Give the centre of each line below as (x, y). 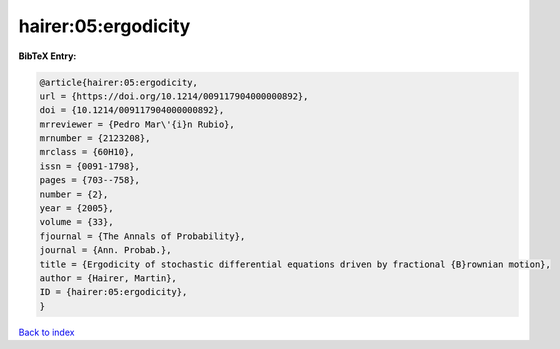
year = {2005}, (76, 208)
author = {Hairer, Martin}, (108, 278)
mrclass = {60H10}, (87, 152)
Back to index (46, 332)
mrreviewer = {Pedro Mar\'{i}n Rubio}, (137, 124)
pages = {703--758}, (89, 180)
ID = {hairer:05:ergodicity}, (113, 292)
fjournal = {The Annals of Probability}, (142, 236)
